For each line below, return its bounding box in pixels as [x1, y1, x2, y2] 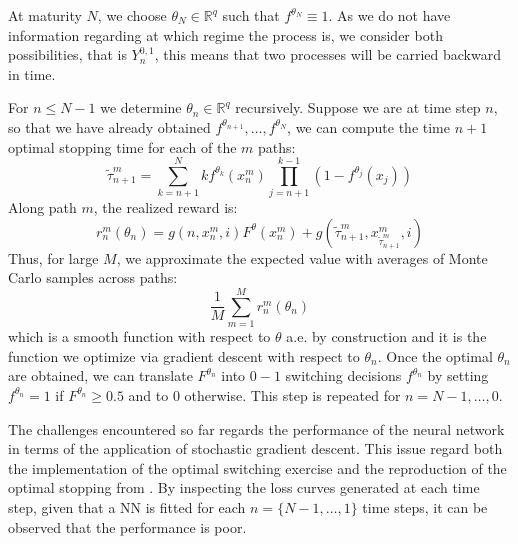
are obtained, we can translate [8, 365, 193, 386]
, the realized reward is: [93, 197, 238, 218]
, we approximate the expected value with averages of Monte [116, 247, 488, 268]
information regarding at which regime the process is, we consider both [8, 24, 443, 45]
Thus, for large [8, 247, 99, 268]
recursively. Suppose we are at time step [235, 97, 481, 118]
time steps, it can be [362, 496, 488, 517]
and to [128, 384, 169, 405]
